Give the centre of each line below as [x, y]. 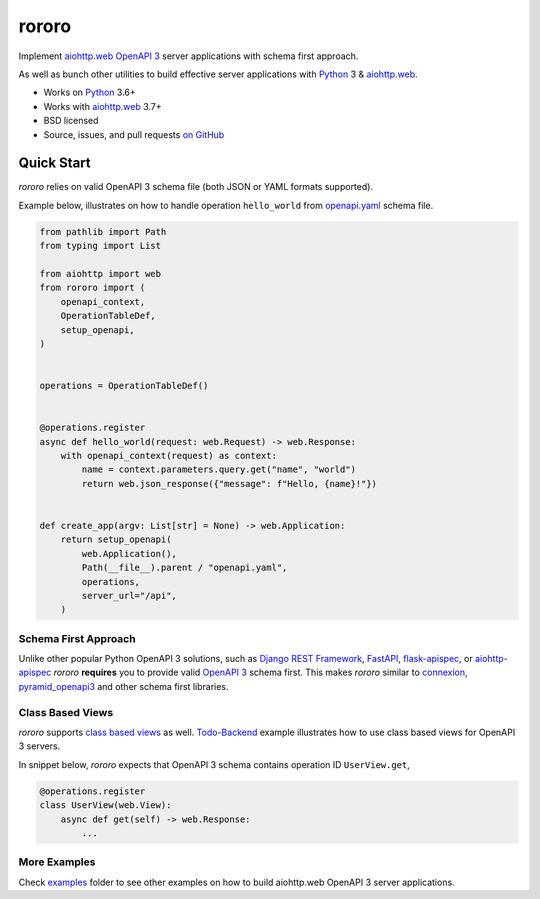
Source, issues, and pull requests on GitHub [134, 134]
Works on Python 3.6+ [90, 92]
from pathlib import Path [103, 231]
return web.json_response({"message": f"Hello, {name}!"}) [229, 483]
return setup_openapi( [116, 539]
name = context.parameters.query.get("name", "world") [219, 469]
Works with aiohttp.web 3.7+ [102, 106]
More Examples [57, 862]
